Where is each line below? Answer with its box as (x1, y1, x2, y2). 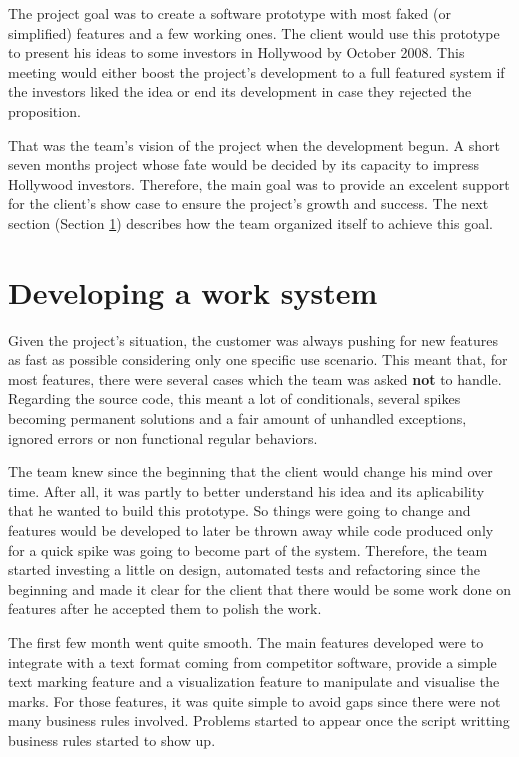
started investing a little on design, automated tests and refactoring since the (8, 559, 480, 580)
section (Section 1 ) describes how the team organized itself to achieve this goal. (8, 212, 493, 233)
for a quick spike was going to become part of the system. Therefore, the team (8, 539, 488, 560)
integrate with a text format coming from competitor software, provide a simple (8, 651, 497, 672)
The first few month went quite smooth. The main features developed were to (8, 631, 484, 652)
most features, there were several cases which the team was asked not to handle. (8, 368, 502, 389)
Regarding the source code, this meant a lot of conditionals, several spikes (8, 388, 461, 409)
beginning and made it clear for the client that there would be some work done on (8, 578, 512, 599)
